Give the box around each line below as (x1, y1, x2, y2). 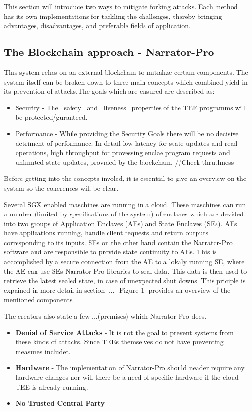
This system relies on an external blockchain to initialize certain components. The (4, 67, 248, 77)
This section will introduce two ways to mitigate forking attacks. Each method (4, 1, 238, 11)
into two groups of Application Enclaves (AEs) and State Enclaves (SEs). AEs (4, 218, 237, 228)
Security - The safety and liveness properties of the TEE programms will (15, 102, 246, 112)
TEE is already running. (15, 381, 88, 392)
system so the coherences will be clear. (4, 182, 119, 193)
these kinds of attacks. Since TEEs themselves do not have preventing (15, 337, 224, 347)
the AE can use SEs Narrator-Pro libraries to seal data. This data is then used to (4, 266, 247, 276)
